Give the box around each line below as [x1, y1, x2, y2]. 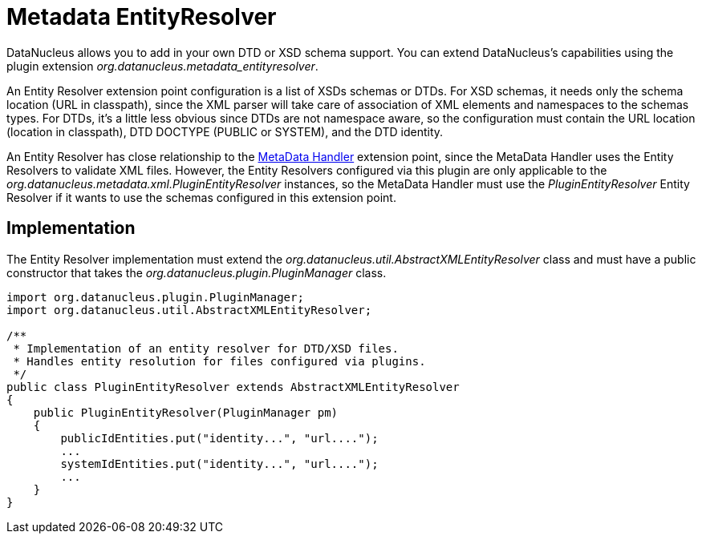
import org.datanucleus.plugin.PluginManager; [6, 290, 304, 304]
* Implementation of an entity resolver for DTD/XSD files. [13, 341, 399, 355]
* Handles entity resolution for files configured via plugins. [13, 354, 426, 368]
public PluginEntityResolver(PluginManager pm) [33, 405, 339, 419]
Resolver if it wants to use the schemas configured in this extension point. [6, 190, 396, 204]
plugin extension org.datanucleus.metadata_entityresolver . [6, 58, 319, 73]
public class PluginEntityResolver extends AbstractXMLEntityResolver [6, 380, 460, 393]
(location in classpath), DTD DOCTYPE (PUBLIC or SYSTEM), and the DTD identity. [6, 124, 444, 139]
